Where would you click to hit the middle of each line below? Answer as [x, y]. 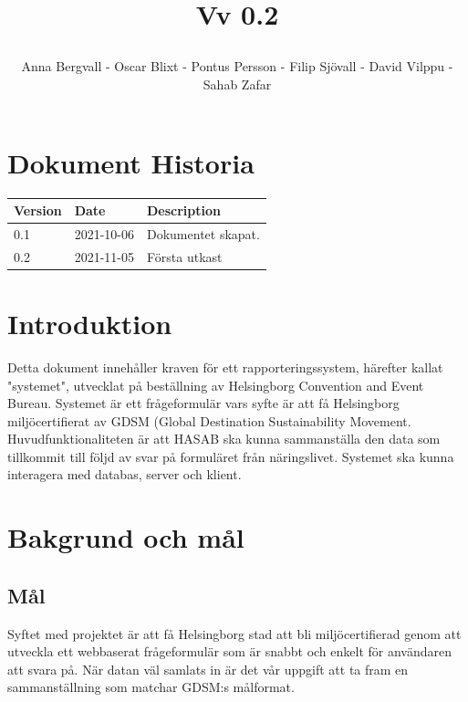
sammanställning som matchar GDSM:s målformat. [151, 687]
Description [183, 210]
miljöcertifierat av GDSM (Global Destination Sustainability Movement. [209, 420]
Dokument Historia [131, 162]
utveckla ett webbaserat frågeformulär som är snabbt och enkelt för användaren [230, 651]
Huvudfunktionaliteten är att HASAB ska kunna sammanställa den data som [224, 439]
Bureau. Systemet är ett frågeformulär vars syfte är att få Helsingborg [203, 403]
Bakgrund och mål [126, 537]
